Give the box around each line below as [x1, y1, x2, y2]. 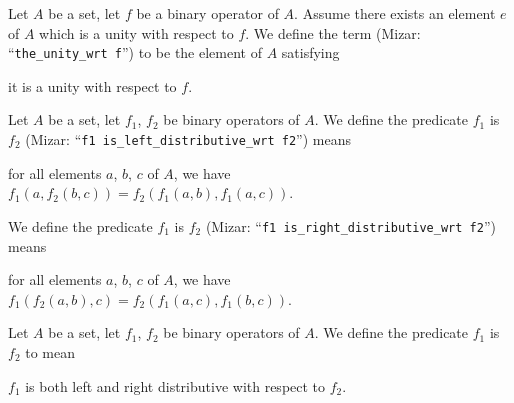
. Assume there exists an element [294, 3, 496, 23]
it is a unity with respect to [8, 75, 177, 96]
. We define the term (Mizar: [245, 22, 421, 43]
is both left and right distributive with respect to [25, 375, 326, 396]
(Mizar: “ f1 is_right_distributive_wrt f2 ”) [205, 215, 496, 236]
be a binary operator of [136, 3, 279, 23]
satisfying [281, 42, 340, 63]
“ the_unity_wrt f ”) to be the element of [8, 42, 262, 63]
